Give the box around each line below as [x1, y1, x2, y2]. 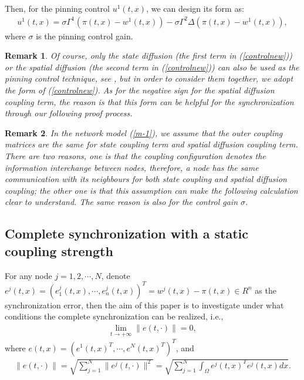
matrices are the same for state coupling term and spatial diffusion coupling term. [5, 138, 298, 150]
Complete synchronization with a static [5, 224, 249, 243]
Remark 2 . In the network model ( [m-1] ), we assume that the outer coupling [5, 126, 283, 139]
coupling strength [5, 241, 113, 260]
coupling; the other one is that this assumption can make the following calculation [5, 184, 298, 196]
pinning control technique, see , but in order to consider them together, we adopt [5, 72, 293, 85]
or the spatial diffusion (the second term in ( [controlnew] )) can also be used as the [5, 60, 299, 73]
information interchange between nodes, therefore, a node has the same [5, 161, 259, 173]
